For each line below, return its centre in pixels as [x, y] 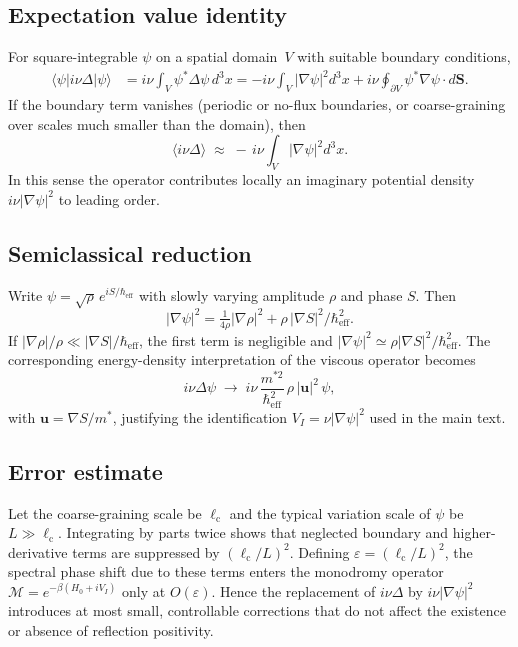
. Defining [319, 551]
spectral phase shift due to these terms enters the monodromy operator [226, 571]
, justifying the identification [200, 416]
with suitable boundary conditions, [404, 56]
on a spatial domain [216, 56]
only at [144, 590]
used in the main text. [437, 416]
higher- [474, 532]
